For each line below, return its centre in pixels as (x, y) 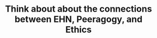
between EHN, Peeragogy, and (78, 19)
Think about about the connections (78, 9)
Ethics (78, 30)
